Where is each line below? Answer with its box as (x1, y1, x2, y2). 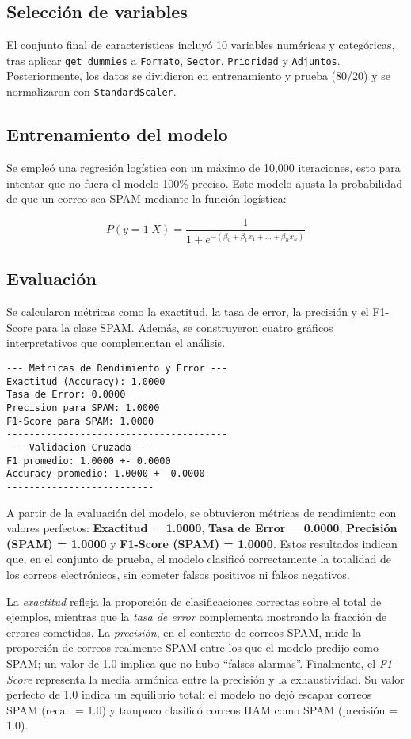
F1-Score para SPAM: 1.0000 (6, 415, 154, 427)
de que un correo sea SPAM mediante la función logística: (6, 190, 287, 207)
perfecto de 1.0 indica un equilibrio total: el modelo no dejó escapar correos (6, 686, 372, 703)
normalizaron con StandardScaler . (6, 83, 177, 100)
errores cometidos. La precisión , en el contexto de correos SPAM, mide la (6, 623, 361, 640)
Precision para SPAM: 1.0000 (6, 402, 160, 414)
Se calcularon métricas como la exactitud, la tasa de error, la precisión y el (6, 303, 369, 320)
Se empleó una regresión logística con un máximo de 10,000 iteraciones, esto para (6, 158, 401, 175)
